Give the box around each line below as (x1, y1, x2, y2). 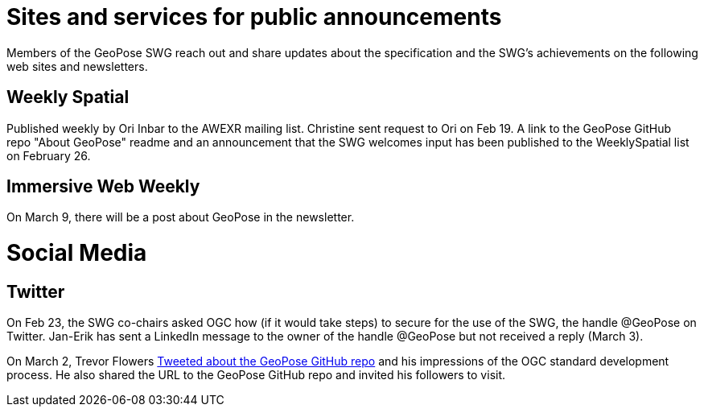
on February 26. (6, 148, 91, 163)
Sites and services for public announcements (6, 3, 502, 31)
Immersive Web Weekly (6, 176, 200, 197)
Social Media (6, 239, 147, 267)
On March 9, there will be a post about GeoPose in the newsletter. (6, 210, 355, 225)
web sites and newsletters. (6, 59, 148, 73)
